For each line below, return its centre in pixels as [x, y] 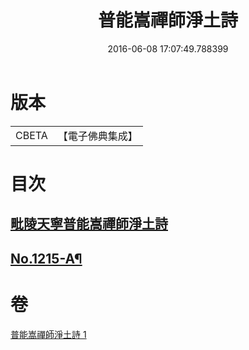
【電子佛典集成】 [97, 136]
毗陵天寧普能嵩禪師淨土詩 [89, 224]
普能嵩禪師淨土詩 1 [48, 334]
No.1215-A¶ [46, 258]
